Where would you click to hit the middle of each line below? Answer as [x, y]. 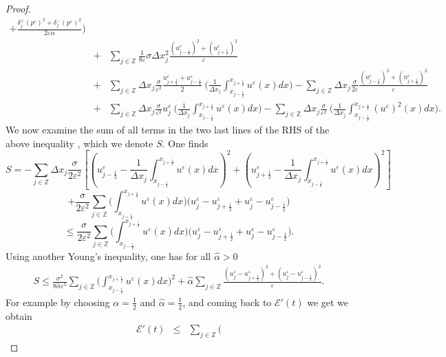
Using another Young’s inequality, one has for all [108, 256]
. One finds [185, 143]
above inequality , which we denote [79, 143]
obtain [19, 315]
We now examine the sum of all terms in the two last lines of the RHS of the [168, 130]
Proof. [18, 8]
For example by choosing [58, 302]
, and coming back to [227, 302]
